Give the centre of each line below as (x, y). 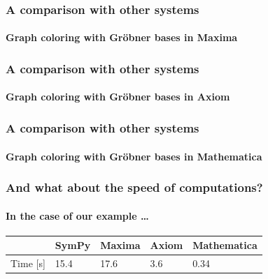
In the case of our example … (77, 215)
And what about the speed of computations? (134, 187)
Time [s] (28, 263)
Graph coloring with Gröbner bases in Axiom (118, 97)
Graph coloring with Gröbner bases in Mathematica (134, 156)
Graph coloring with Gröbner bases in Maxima (122, 37)
